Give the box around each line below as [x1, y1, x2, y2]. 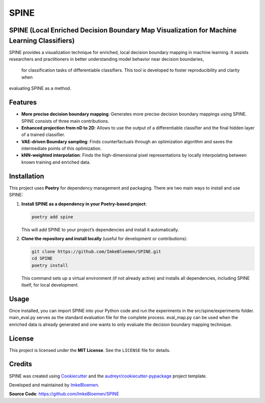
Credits [9, 360, 32, 368]
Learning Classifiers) [9, 36, 75, 45]
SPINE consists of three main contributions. [21, 118, 109, 124]
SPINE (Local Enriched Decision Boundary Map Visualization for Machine [9, 26, 237, 34]
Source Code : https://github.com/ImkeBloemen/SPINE [9, 391, 119, 397]
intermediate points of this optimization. [21, 145, 102, 152]
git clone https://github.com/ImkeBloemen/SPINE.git [31, 248, 161, 254]
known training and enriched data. [21, 159, 91, 165]
